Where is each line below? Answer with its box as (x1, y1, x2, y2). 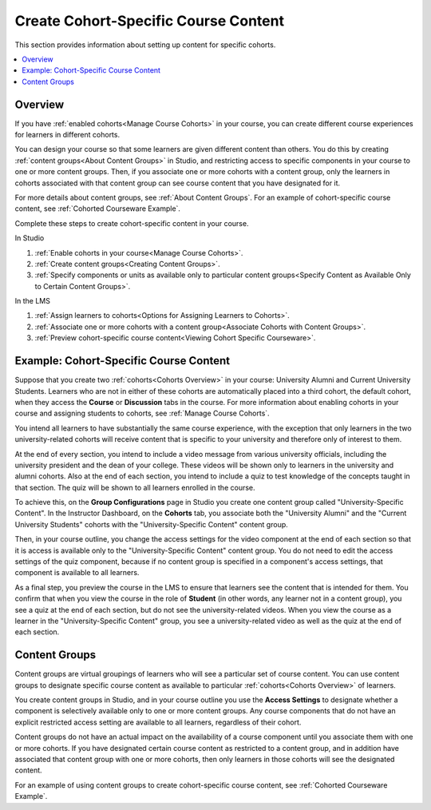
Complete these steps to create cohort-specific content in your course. (14, 218, 249, 228)
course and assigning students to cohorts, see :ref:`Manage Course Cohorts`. (14, 408, 271, 419)
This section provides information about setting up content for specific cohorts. (14, 40, 276, 50)
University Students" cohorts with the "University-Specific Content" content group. (14, 519, 289, 529)
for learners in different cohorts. (14, 130, 120, 140)
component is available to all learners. (14, 568, 140, 578)
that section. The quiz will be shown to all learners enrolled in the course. (14, 482, 255, 492)
